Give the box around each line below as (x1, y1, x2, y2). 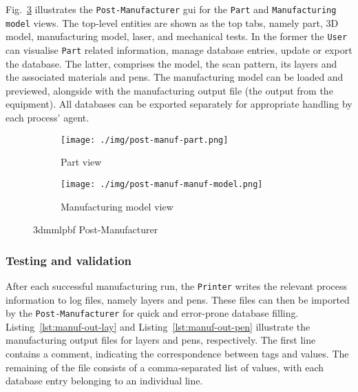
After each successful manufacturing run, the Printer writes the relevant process (6, 278, 348, 293)
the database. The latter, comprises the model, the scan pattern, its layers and (6, 56, 337, 70)
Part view (61, 155, 102, 169)
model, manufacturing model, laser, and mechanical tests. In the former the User (6, 29, 348, 43)
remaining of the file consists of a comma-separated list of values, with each (6, 360, 324, 374)
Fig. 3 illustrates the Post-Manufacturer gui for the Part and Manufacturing (6, 2, 337, 16)
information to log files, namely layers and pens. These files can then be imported (6, 292, 350, 306)
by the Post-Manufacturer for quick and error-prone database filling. (6, 306, 299, 320)
